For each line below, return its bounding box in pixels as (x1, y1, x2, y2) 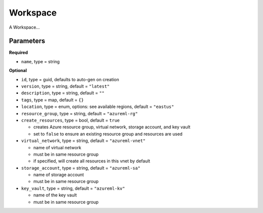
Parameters (9, 37, 45, 45)
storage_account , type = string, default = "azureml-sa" (21, 165, 141, 171)
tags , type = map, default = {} (21, 97, 84, 103)
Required (9, 50, 28, 55)
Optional (9, 68, 27, 73)
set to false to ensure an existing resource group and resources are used (33, 131, 183, 137)
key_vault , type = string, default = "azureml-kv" (21, 185, 125, 191)
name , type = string (21, 58, 60, 64)
